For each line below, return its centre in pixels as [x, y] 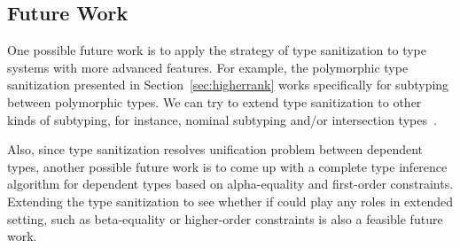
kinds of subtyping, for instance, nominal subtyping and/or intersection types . [222, 119]
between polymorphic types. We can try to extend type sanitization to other [214, 101]
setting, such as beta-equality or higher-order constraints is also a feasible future [225, 218]
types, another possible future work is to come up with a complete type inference [227, 166]
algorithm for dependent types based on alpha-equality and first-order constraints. [230, 184]
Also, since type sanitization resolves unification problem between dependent [215, 149]
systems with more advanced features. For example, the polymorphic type [208, 67]
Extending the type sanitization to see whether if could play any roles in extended [230, 201]
